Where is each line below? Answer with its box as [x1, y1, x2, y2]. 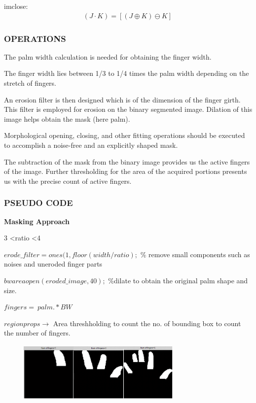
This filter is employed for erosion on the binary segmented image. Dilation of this [4, 104, 253, 114]
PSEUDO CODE [4, 197, 73, 209]
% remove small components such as [140, 249, 250, 259]
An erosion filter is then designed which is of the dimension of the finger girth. [4, 94, 241, 104]
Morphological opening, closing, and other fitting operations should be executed [4, 130, 245, 140]
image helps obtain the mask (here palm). [4, 113, 130, 124]
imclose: [4, 1, 28, 11]
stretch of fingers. [4, 78, 57, 88]
